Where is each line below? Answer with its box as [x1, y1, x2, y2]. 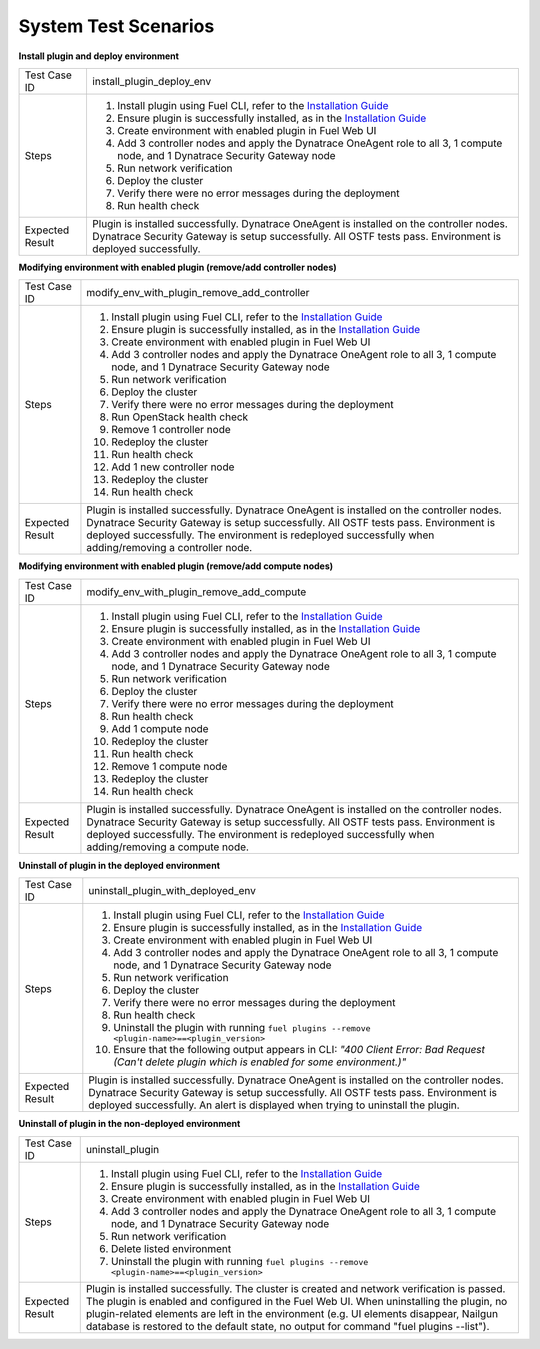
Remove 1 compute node [111, 759, 228, 773]
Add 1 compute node [111, 721, 209, 735]
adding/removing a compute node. [86, 840, 250, 854]
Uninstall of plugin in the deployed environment [18, 859, 220, 871]
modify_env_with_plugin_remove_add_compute [86, 585, 307, 599]
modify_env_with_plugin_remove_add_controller [86, 286, 310, 300]
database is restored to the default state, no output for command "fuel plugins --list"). [85, 1319, 490, 1333]
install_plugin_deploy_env [91, 74, 212, 88]
